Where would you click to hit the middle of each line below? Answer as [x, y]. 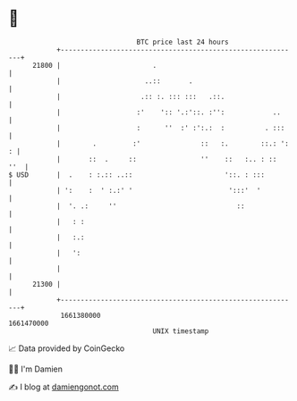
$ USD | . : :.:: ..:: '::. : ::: [137, 175]
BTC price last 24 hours [182, 42]
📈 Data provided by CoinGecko [67, 348]
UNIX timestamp [181, 331]
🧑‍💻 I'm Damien [36, 369]
